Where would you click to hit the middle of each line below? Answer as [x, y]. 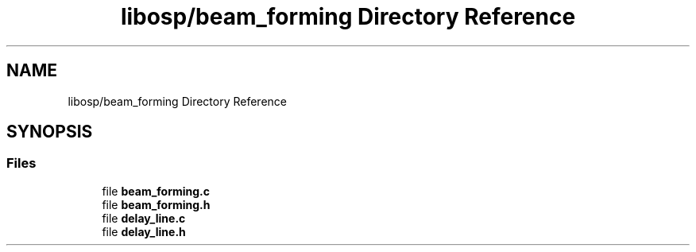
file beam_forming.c [156, 191]
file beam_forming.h [156, 204]
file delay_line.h [144, 231]
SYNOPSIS [50, 132]
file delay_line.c [144, 218]
